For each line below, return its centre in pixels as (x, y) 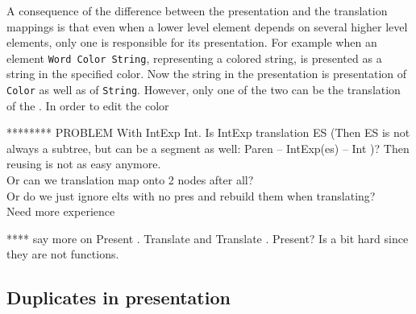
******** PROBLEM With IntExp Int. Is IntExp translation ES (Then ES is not (208, 132)
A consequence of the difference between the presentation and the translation (197, 10)
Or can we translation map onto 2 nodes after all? (130, 180)
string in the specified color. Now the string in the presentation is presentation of (207, 74)
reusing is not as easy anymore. (84, 164)
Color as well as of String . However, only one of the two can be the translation (204, 90)
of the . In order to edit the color (88, 105)
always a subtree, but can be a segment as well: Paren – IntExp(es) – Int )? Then (208, 148)
